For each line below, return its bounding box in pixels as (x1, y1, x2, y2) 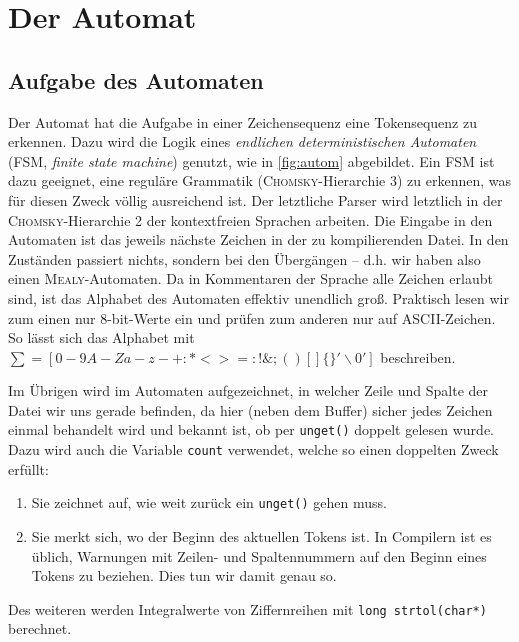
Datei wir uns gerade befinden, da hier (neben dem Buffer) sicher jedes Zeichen (8, 399, 493, 420)
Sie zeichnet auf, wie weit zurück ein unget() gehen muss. (31, 492, 387, 513)
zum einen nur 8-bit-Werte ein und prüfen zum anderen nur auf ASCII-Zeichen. (8, 307, 496, 328)
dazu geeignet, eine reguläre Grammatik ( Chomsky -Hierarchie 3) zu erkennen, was (8, 170, 512, 191)
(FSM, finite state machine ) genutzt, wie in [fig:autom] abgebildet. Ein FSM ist (8, 150, 495, 171)
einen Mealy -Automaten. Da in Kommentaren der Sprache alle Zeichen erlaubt (8, 268, 493, 289)
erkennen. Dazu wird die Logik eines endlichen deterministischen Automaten (8, 131, 477, 152)
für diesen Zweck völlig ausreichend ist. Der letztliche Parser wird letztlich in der (8, 189, 503, 210)
